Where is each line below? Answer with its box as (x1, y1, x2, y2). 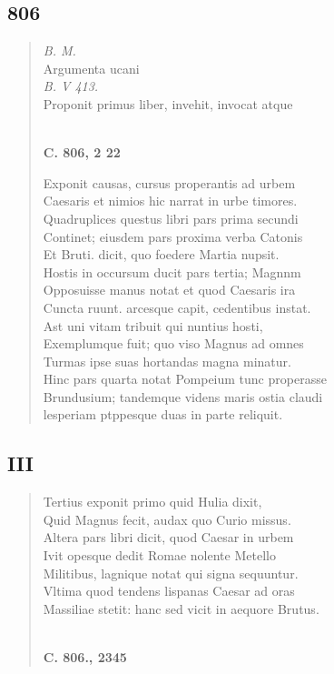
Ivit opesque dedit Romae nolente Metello (43, 546, 276, 565)
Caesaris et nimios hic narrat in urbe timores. (43, 191, 298, 210)
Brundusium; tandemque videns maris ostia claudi (43, 387, 323, 406)
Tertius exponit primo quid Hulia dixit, (43, 492, 262, 511)
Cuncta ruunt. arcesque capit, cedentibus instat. (43, 297, 311, 317)
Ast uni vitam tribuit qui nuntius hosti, (43, 316, 263, 335)
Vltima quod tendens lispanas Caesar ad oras (43, 581, 295, 600)
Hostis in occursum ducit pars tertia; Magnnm (43, 262, 301, 281)
